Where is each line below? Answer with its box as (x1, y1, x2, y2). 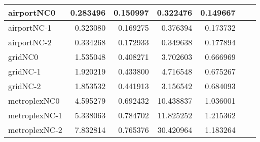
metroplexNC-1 (8, 109, 62, 121)
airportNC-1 (8, 22, 52, 33)
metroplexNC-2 (8, 124, 62, 135)
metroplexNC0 (8, 95, 60, 106)
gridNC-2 (8, 80, 41, 92)
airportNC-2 (8, 36, 52, 48)
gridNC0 (8, 51, 39, 62)
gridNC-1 (8, 65, 41, 77)
